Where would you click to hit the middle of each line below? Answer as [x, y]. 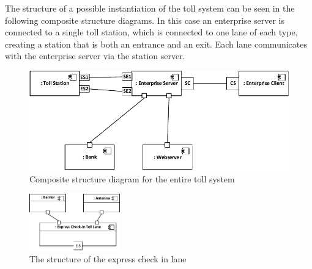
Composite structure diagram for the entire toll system [132, 178]
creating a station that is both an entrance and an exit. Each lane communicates [156, 44]
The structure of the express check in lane [108, 259]
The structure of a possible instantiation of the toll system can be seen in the [150, 8]
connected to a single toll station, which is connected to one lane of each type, [151, 32]
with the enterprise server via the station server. [95, 56]
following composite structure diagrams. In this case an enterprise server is [145, 20]
